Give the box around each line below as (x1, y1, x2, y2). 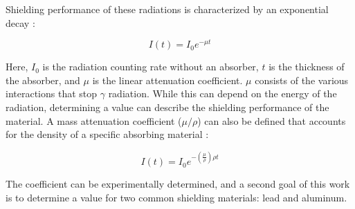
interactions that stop (6, 86, 98, 101)
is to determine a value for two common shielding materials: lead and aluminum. (6, 190, 347, 204)
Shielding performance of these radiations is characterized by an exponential (6, 2, 329, 16)
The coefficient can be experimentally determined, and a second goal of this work (6, 177, 350, 191)
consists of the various (255, 72, 349, 87)
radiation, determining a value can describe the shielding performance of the (6, 100, 329, 115)
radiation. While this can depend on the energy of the (108, 86, 337, 101)
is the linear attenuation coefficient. (92, 72, 243, 87)
